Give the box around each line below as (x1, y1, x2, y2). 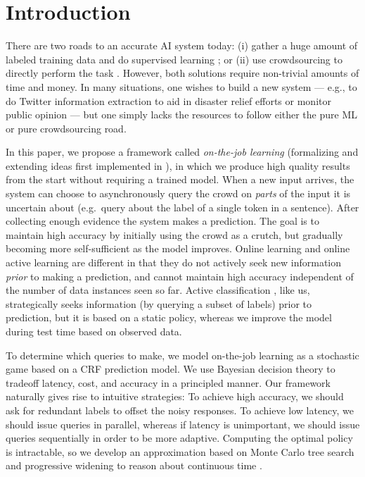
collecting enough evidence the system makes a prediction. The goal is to (6, 213, 319, 228)
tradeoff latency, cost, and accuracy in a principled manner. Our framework (6, 375, 331, 390)
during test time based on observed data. (6, 324, 182, 338)
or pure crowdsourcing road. (6, 120, 127, 135)
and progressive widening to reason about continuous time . (6, 458, 262, 473)
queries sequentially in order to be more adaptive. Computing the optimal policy (6, 430, 353, 445)
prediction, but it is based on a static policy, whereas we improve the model (6, 310, 332, 325)
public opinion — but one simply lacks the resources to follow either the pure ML (6, 107, 357, 122)
